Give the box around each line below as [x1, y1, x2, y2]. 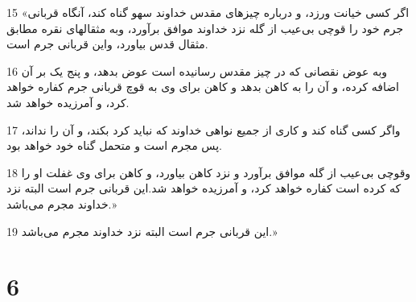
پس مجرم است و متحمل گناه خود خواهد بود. [6, 137, 222, 154]
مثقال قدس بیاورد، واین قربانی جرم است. [6, 35, 208, 52]
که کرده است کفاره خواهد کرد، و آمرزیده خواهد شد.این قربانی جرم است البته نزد [6, 180, 402, 197]
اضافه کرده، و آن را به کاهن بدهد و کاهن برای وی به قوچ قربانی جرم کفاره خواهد [6, 78, 399, 95]
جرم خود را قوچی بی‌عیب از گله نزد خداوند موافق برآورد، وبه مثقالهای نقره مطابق [6, 19, 404, 36]
